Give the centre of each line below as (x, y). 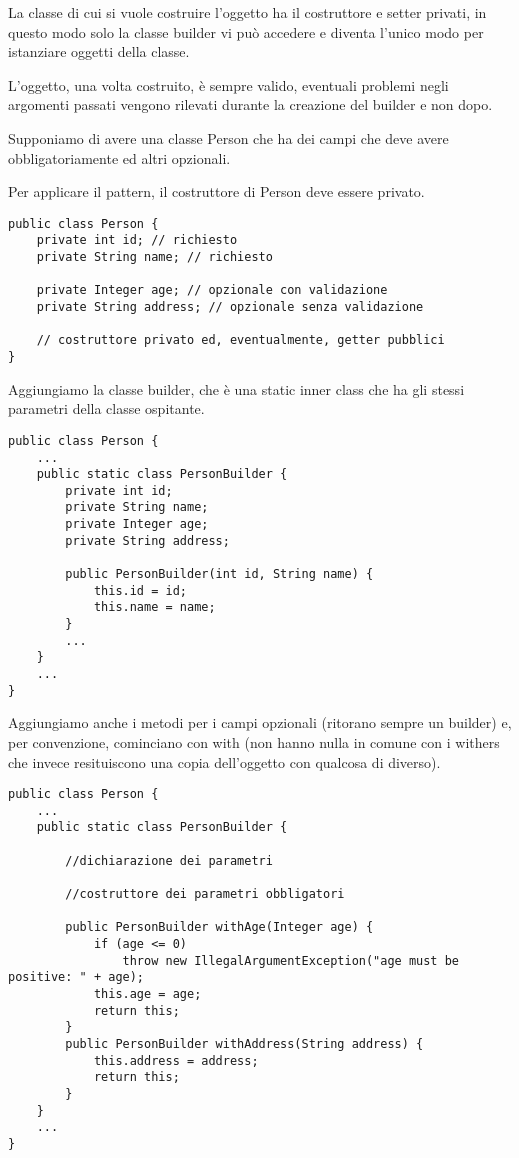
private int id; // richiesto (137, 240)
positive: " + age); (76, 977)
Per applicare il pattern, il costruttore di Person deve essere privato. (216, 191)
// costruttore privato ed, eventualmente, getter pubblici (240, 340)
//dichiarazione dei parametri (169, 860)
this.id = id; (140, 590)
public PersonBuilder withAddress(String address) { (244, 1043)
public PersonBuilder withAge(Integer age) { (219, 927)
